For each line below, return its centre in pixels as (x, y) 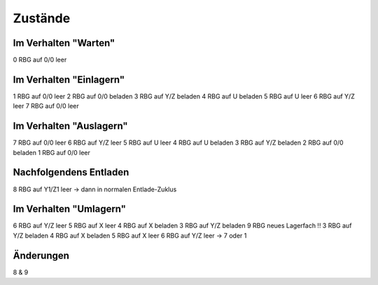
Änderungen (41, 255)
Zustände (42, 18)
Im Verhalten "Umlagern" (69, 209)
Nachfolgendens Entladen (71, 172)
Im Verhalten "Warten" (64, 43)
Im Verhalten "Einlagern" (69, 79)
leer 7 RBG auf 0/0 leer (46, 106)
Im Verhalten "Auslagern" (71, 126)
